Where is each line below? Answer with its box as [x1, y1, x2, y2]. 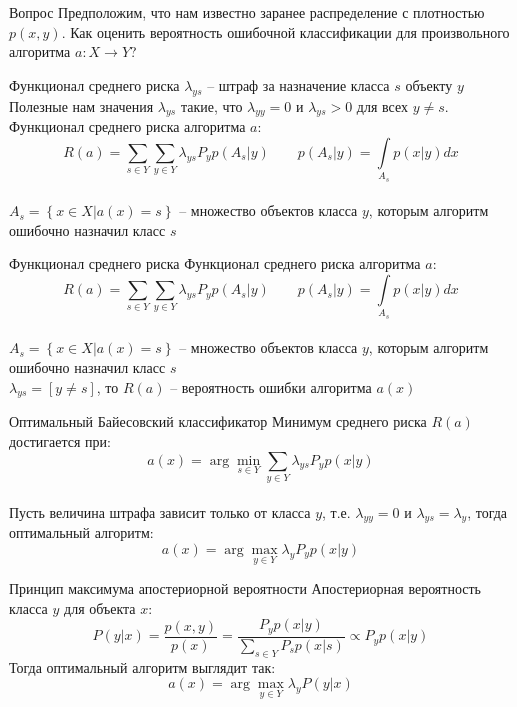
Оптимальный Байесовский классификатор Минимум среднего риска [9, 411, 427, 432]
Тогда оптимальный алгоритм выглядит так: [9, 656, 276, 677]
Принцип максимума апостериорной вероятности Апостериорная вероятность [9, 578, 481, 599]
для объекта [64, 597, 136, 618]
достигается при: [9, 430, 111, 451]
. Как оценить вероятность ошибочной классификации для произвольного [61, 21, 510, 42]
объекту [405, 74, 453, 95]
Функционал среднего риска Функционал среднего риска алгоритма [9, 253, 421, 274]
